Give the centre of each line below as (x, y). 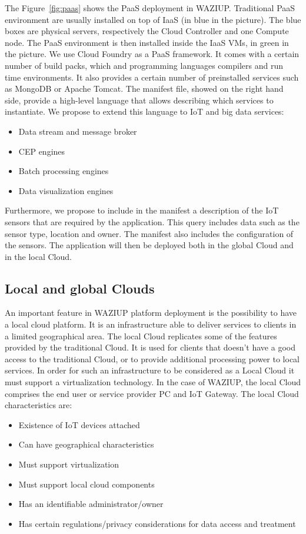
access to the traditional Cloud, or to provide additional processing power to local (152, 358)
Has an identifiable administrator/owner (91, 504)
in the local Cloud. (38, 256)
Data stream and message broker (78, 131)
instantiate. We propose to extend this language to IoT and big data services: (144, 111)
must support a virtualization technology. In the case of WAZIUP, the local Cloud (153, 382)
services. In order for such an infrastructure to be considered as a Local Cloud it (150, 370)
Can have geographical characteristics (86, 444)
